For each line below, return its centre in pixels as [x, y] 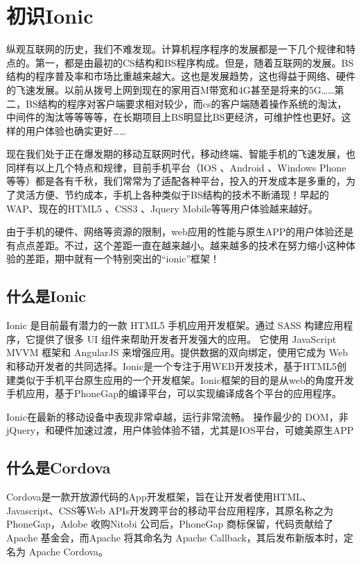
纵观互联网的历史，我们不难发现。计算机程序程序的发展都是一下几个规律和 [176, 49]
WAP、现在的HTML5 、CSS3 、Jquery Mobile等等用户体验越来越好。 [162, 208]
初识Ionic [50, 16]
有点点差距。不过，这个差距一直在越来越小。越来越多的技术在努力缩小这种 [176, 245]
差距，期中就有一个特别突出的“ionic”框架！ [122, 259]
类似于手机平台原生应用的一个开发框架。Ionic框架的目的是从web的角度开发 [185, 379]
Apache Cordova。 [69, 551]
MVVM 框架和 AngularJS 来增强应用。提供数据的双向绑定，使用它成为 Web [177, 352]
